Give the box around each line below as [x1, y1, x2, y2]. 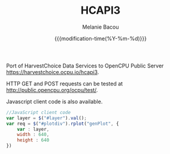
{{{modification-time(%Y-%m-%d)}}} [54, 35, 147, 42]
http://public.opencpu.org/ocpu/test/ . [6, 86, 98, 93]
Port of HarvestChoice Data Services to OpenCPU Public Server [6, 62, 164, 69]
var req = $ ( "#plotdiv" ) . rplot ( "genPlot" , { [6, 121, 119, 127]
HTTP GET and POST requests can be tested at [6, 80, 123, 87]
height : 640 [17, 137, 50, 143]
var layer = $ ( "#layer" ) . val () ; [6, 115, 87, 121]
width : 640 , [17, 132, 50, 138]
